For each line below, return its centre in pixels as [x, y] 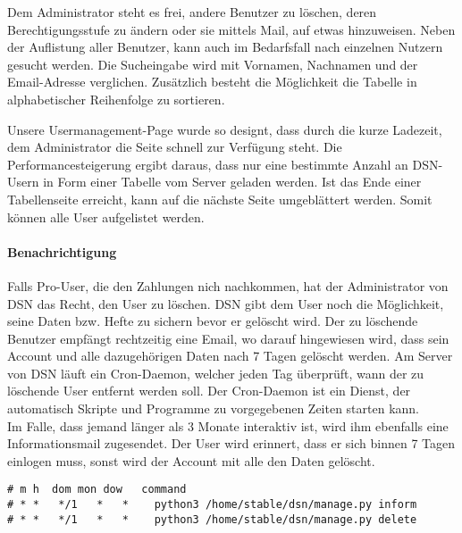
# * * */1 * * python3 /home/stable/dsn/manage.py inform [212, 505]
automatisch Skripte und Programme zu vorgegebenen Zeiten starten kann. [214, 408]
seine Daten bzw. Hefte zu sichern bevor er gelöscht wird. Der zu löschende [213, 321]
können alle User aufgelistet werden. [106, 217]
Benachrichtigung [62, 251]
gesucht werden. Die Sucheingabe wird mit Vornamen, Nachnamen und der [213, 64]
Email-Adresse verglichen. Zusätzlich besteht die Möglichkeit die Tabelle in [212, 82]
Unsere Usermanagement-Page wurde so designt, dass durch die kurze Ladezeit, [225, 129]
